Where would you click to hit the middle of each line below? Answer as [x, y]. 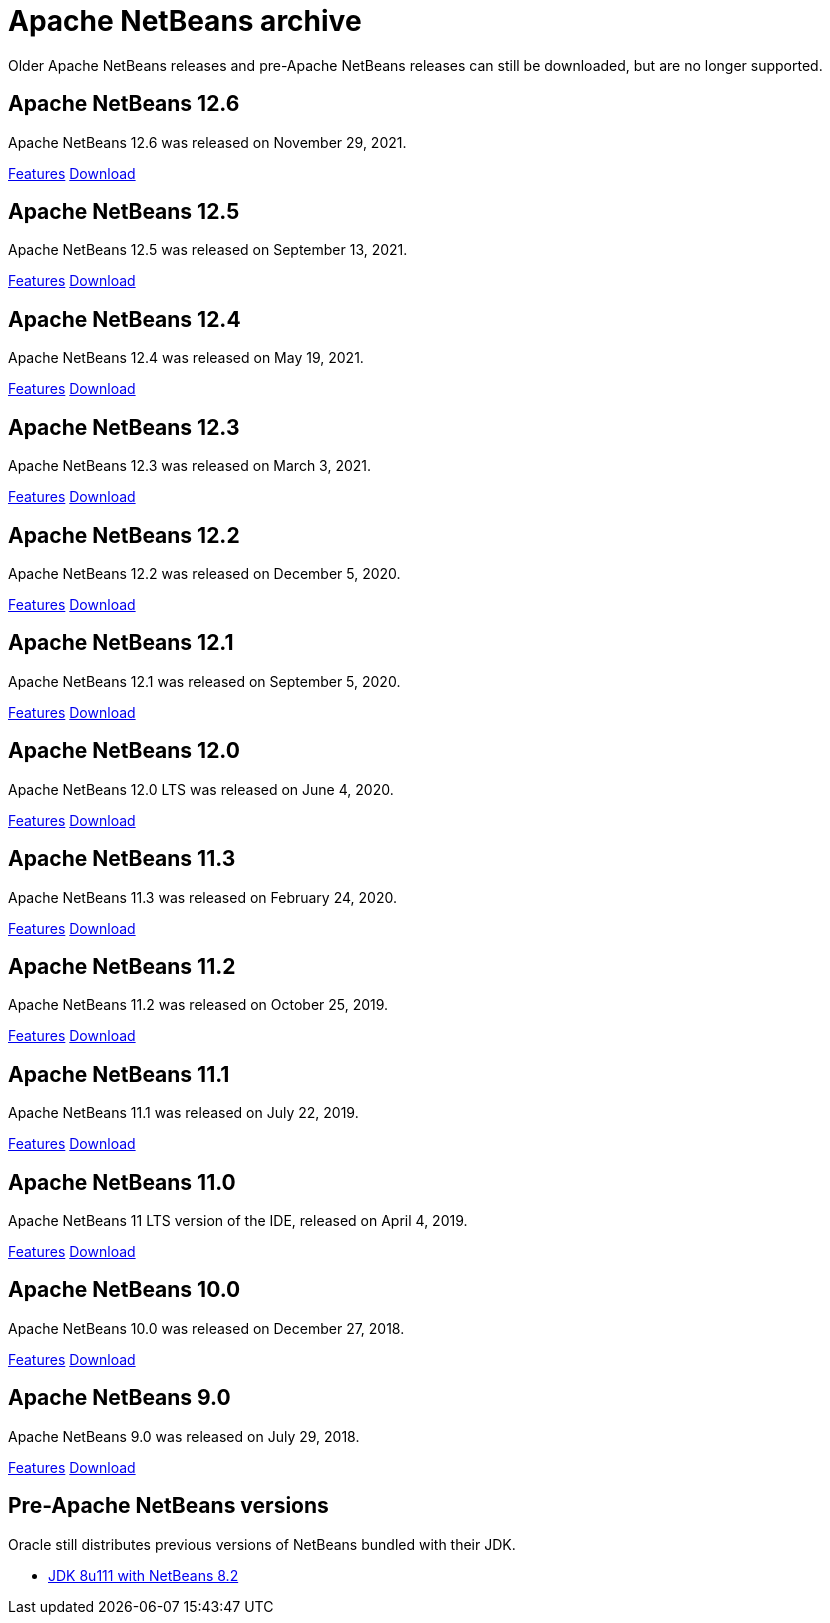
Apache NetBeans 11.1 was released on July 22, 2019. [183, 1113]
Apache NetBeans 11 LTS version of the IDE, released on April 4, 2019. [238, 1221]
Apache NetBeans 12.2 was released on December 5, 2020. [204, 573]
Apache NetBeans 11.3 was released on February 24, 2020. [202, 897]
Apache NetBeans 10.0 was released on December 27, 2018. [206, 1328]
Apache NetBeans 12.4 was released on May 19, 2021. [186, 358]
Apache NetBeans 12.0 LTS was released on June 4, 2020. [201, 789]
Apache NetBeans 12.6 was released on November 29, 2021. [207, 142]
